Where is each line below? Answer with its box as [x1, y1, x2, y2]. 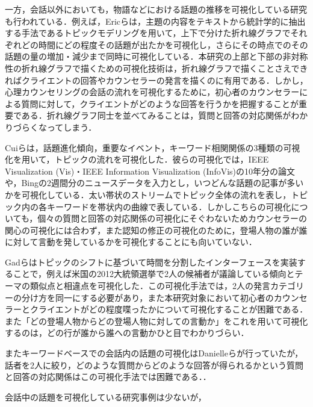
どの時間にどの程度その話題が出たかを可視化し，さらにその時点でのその [21, 38, 308, 51]
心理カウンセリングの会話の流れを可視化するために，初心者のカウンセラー [5, 85, 300, 98]
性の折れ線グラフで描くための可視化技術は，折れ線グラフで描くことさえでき [5, 61, 308, 74]
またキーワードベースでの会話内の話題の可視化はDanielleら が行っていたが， [5, 347, 303, 359]
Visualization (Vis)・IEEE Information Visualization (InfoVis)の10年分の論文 [5, 164, 296, 177]
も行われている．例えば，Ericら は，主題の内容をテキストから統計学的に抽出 [5, 14, 306, 27]
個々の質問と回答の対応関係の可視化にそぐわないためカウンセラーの [37, 212, 308, 225]
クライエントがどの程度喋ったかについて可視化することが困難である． [29, 303, 308, 315]
